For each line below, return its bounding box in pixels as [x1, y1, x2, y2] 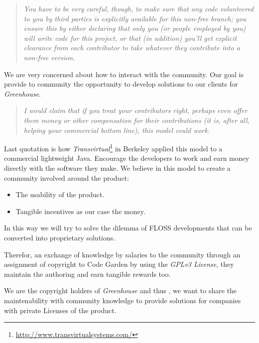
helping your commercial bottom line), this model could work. [23, 124, 210, 135]
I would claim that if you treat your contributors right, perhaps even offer [23, 105, 248, 115]
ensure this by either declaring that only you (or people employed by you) [23, 23, 246, 33]
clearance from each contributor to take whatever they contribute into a [23, 42, 240, 53]
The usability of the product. [15, 189, 105, 200]
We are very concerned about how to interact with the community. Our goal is [4, 69, 244, 79]
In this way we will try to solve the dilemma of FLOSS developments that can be [4, 223, 252, 233]
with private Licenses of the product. [4, 305, 117, 315]
